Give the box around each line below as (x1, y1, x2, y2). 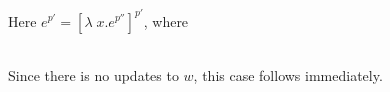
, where (143, 10, 189, 31)
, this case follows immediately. (193, 64, 383, 85)
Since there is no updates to (8, 64, 179, 85)
